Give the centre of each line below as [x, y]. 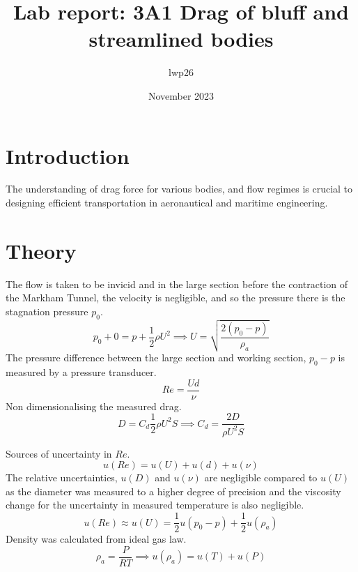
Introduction [68, 155]
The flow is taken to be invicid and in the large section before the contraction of [177, 284]
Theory [41, 250]
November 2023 [181, 95]
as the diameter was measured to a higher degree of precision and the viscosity [173, 491]
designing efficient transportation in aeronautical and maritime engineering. [167, 203]
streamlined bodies [181, 39]
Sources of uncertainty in [59, 453]
